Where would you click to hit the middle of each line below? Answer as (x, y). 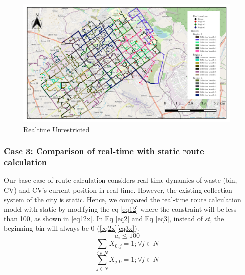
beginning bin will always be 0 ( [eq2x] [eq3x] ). (71, 228)
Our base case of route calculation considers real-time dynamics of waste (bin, (121, 180)
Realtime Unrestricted (57, 129)
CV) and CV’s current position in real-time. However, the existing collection (118, 189)
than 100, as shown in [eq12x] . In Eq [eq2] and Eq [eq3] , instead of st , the (114, 218)
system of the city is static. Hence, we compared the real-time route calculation (122, 199)
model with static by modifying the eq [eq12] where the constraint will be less (120, 209)
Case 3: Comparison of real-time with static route (104, 151)
